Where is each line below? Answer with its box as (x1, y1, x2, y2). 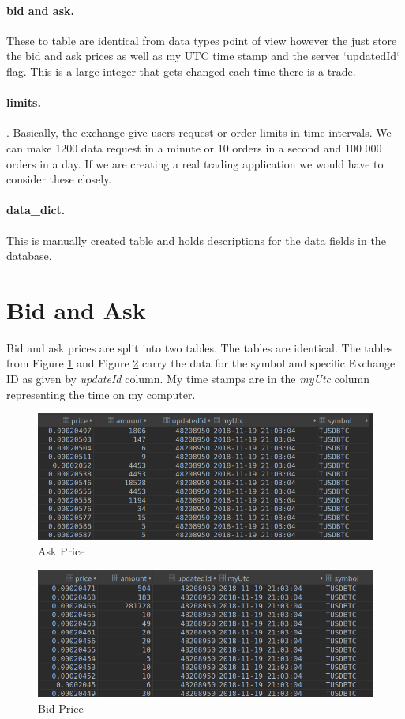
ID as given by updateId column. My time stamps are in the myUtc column (6, 371, 369, 387)
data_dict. (6, 201, 66, 218)
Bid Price (38, 699, 84, 716)
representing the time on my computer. (6, 386, 196, 402)
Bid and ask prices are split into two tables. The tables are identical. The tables (6, 339, 393, 356)
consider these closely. (6, 171, 112, 187)
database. (6, 247, 52, 264)
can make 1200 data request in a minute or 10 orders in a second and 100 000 (6, 139, 382, 156)
